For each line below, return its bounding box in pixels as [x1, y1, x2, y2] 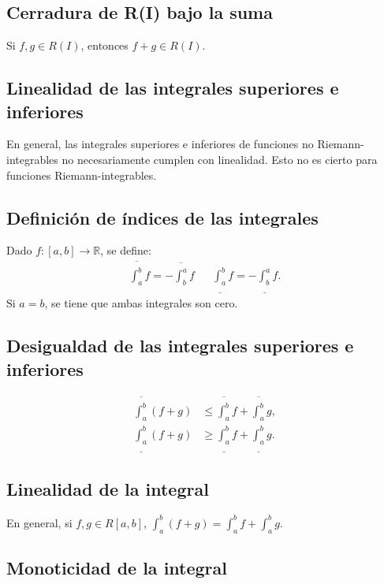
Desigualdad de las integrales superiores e [6, 333, 354, 358]
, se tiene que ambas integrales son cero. [44, 295, 238, 311]
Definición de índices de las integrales [6, 205, 319, 229]
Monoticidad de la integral [6, 555, 228, 579]
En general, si [6, 514, 73, 530]
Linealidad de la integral [6, 477, 209, 501]
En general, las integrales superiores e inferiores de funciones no [6, 136, 314, 152]
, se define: [100, 242, 151, 259]
